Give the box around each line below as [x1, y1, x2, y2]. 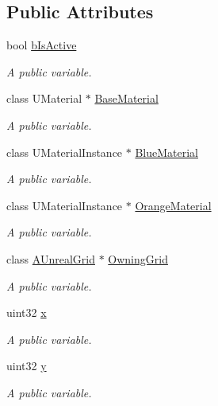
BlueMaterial [135, 143, 199, 160]
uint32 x [6, 304, 47, 321]
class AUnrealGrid [6, 250, 95, 267]
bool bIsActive [6, 37, 77, 53]
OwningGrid [108, 250, 168, 267]
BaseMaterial [94, 90, 159, 107]
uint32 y [6, 357, 47, 374]
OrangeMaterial [135, 197, 212, 213]
